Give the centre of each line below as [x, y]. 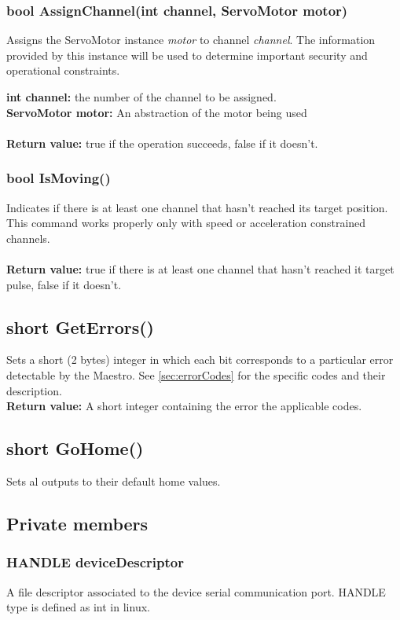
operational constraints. [63, 70]
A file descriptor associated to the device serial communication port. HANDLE [196, 591]
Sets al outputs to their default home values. [114, 481]
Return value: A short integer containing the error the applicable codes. [184, 406]
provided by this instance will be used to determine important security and [187, 55]
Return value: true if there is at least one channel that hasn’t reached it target [200, 268]
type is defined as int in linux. [78, 607]
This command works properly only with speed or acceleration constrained [186, 223]
